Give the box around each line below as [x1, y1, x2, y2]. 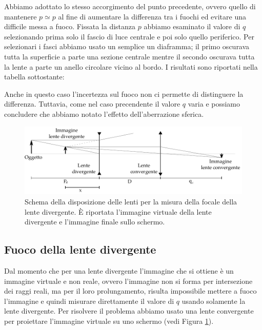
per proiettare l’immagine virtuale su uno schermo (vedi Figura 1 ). [4, 315, 214, 326]
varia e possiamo [188, 98, 240, 109]
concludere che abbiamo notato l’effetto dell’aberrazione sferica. [4, 108, 204, 119]
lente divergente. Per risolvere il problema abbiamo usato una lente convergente [4, 305, 254, 316]
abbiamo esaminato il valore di [144, 21, 240, 32]
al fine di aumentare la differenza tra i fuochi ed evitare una [58, 11, 246, 22]
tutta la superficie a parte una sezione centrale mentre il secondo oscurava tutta [4, 51, 255, 61]
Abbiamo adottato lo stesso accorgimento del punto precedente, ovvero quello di [4, 1, 256, 11]
